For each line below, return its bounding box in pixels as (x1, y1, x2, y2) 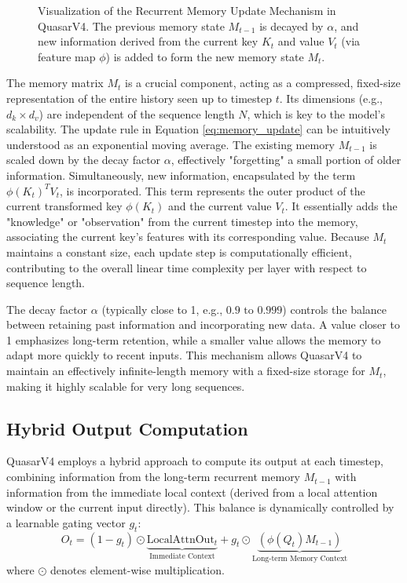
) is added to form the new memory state (105, 48, 304, 64)
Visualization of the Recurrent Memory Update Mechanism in (38, 2, 336, 18)
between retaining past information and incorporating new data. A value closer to (6, 316, 400, 333)
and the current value (168, 198, 272, 214)
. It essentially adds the (284, 198, 398, 214)
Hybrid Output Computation (6, 416, 248, 440)
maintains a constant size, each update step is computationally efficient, (6, 243, 352, 260)
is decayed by (259, 17, 324, 34)
